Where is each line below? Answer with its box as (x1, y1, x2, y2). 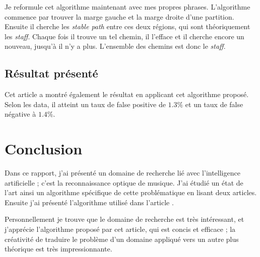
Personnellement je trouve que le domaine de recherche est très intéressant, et (5, 214, 244, 224)
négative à (5, 109, 36, 119)
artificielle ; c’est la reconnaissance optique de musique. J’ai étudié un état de (5, 177, 243, 188)
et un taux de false (185, 99, 243, 109)
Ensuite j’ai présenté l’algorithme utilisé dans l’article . (5, 197, 174, 207)
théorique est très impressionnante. (5, 243, 112, 254)
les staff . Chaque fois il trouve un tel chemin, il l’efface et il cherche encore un (5, 31, 244, 41)
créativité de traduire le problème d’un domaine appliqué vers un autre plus (5, 233, 239, 244)
